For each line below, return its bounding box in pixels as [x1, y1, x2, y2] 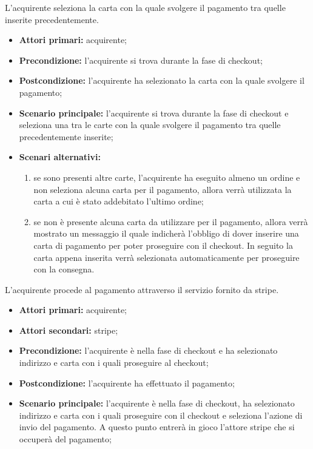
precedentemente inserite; [19, 130, 113, 143]
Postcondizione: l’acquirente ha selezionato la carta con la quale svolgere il [19, 74, 305, 87]
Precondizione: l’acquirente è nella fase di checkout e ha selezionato [19, 344, 278, 357]
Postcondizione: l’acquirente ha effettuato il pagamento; [19, 376, 235, 389]
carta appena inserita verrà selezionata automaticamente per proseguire [33, 251, 300, 263]
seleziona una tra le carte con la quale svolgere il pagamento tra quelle [19, 118, 281, 131]
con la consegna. [33, 263, 95, 275]
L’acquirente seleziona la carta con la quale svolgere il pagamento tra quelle [5, 1, 286, 13]
